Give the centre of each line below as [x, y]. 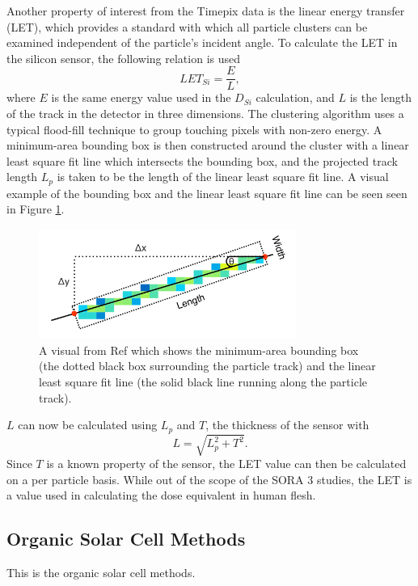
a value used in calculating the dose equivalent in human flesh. [161, 495]
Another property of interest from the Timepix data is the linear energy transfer [206, 11]
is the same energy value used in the [141, 97]
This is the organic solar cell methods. [101, 573]
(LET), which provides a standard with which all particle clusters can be [187, 26]
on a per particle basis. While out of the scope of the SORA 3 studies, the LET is [209, 479]
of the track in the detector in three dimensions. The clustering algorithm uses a [205, 114]
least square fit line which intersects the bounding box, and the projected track [202, 160]
